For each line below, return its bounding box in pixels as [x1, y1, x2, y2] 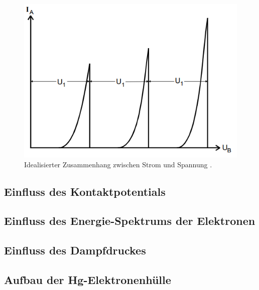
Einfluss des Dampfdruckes [4, 242, 146, 258]
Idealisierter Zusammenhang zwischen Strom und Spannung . [24, 159, 212, 169]
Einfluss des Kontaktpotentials [4, 183, 166, 199]
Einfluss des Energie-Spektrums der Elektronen [4, 213, 255, 228]
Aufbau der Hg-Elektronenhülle [4, 271, 171, 287]
